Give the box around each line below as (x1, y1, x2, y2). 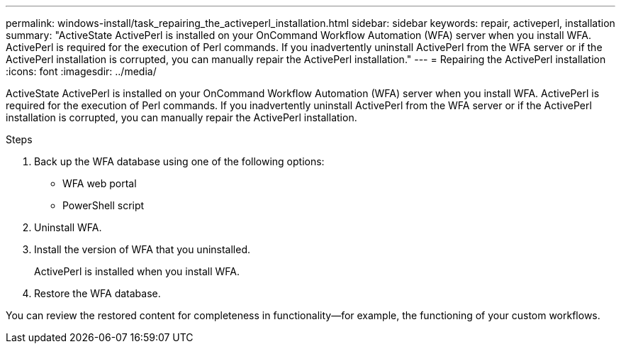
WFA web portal (62, 177, 137, 189)
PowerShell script (62, 199, 145, 211)
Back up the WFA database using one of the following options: (34, 155, 325, 167)
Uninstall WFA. (34, 221, 102, 233)
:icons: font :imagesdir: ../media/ (6, 65, 157, 77)
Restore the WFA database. (34, 287, 161, 299)
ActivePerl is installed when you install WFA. (34, 265, 240, 277)
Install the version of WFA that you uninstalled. (34, 243, 251, 255)
